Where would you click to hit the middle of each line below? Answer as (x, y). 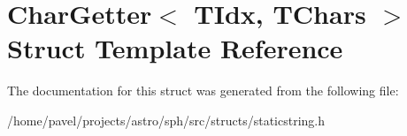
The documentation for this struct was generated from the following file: (203, 91)
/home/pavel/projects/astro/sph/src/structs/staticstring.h (166, 120)
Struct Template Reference (175, 48)
